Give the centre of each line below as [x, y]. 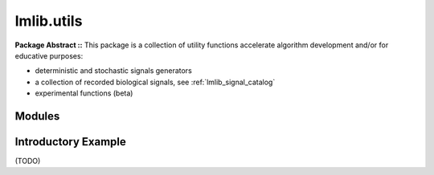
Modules [37, 116]
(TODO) [28, 161]
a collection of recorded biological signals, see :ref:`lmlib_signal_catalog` [155, 82]
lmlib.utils [49, 21]
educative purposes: [49, 55]
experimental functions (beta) [84, 93]
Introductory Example [70, 142]
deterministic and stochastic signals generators [113, 71]
